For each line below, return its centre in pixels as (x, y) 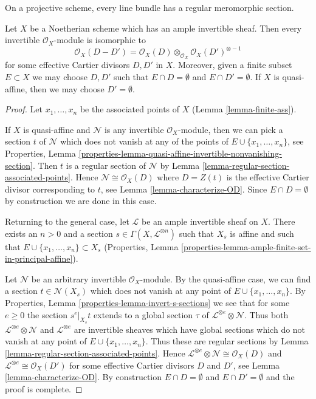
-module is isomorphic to (100, 40)
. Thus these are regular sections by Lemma (227, 341)
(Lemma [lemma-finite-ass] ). (244, 109)
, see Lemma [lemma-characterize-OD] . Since (184, 189)
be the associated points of (130, 109)
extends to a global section (143, 314)
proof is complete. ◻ (44, 388)
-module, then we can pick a (231, 129)
